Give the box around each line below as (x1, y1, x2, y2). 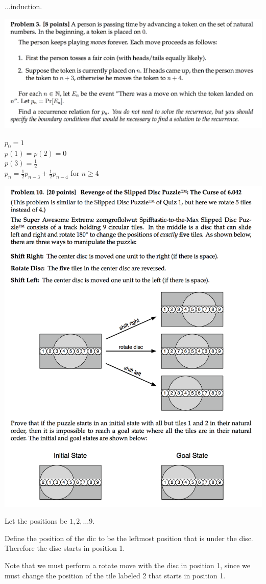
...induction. (5, 1, 42, 11)
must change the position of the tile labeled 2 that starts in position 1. (5, 570, 226, 580)
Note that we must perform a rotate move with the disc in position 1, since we (5, 560, 251, 571)
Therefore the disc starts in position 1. (5, 543, 125, 553)
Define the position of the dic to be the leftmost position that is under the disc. (5, 532, 253, 543)
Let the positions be (5, 516, 67, 526)
